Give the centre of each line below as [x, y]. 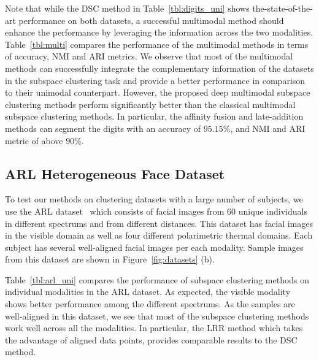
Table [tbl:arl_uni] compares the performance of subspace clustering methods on [157, 279]
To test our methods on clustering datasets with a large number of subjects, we [154, 199]
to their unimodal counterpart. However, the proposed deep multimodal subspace [158, 92]
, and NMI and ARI [268, 128]
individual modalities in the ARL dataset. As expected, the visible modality [148, 292]
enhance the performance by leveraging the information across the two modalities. [159, 32]
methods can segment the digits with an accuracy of [103, 128]
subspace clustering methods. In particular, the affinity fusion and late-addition [154, 116]
